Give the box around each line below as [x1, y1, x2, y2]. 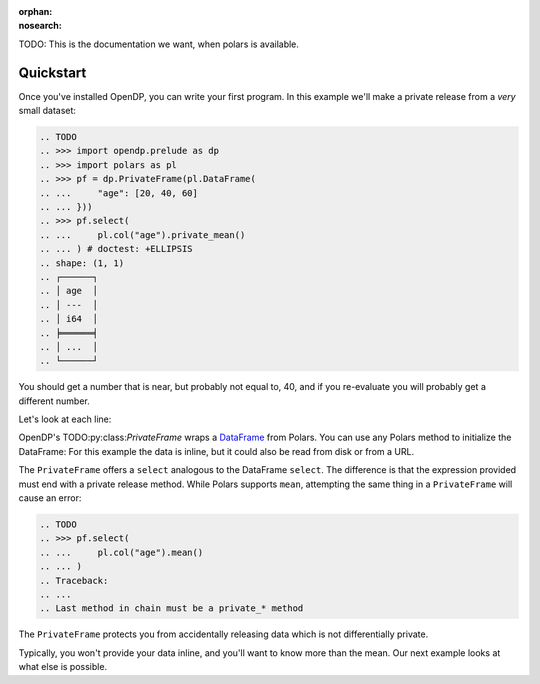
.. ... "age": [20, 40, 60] [39, 187, 199, 199]
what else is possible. [18, 661, 108, 673]
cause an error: [18, 492, 82, 504]
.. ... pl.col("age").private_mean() [39, 229, 246, 240]
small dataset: [18, 105, 77, 117]
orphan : [18, 6, 53, 17]
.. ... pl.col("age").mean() [39, 546, 204, 558]
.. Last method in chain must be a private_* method [39, 603, 304, 614]
